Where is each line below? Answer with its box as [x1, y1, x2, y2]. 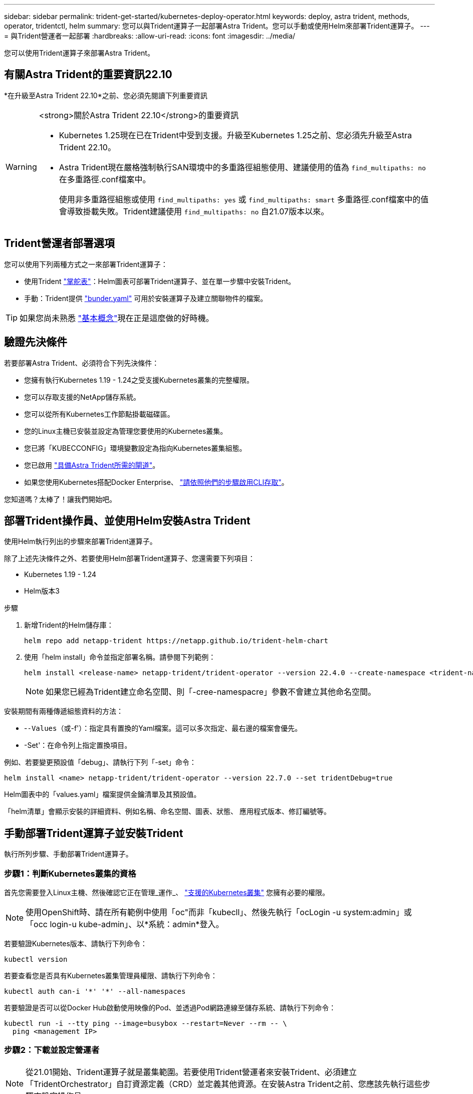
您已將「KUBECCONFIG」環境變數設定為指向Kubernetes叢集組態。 [24, 443, 247, 452]
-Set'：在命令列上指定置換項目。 [24, 741, 132, 750]
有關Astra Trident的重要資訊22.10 [4, 68, 172, 81]
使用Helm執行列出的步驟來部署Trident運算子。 [4, 537, 157, 546]
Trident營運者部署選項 [4, 237, 115, 250]
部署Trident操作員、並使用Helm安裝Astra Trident [4, 514, 251, 527]
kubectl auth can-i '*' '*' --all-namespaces [4, 987, 186, 995]
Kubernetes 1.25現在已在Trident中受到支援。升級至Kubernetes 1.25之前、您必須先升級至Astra [59, 130, 412, 140]
